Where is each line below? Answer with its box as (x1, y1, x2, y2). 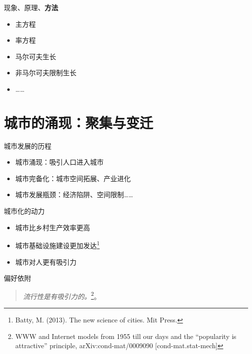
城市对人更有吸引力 (15, 256, 77, 267)
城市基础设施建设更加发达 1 (15, 239, 100, 250)
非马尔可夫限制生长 (15, 67, 77, 78)
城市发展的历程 (4, 140, 51, 151)
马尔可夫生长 (15, 51, 56, 61)
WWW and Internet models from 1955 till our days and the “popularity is (15, 331, 236, 341)
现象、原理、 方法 (4, 2, 58, 12)
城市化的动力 (4, 206, 45, 216)
